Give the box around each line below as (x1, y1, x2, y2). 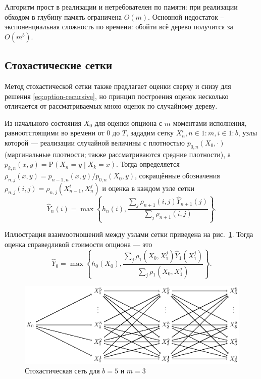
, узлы (238, 127, 257, 138)
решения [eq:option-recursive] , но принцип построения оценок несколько (5, 90, 229, 101)
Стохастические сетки (5, 57, 113, 73)
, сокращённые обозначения (135, 170, 220, 181)
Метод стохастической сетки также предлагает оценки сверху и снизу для (5, 80, 231, 91)
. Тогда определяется (116, 159, 180, 169)
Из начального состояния (5, 117, 82, 128)
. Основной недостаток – (148, 11, 224, 22)
